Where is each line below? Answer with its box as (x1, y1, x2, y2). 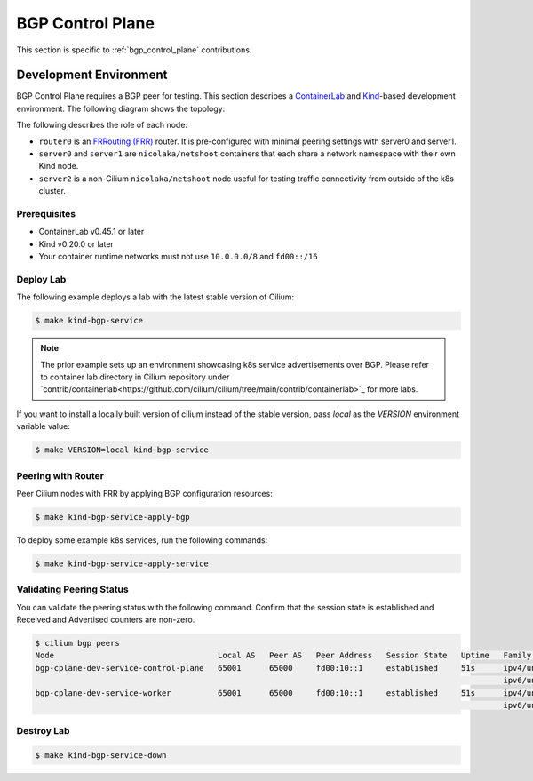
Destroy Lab (16, 725, 70, 737)
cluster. (38, 186, 67, 196)
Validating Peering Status (16, 583, 129, 595)
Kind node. (38, 161, 79, 171)
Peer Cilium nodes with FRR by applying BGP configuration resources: (16, 488, 273, 498)
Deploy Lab (16, 273, 67, 285)
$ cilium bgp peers (35, 638, 120, 648)
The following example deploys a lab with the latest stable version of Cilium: (16, 291, 295, 302)
